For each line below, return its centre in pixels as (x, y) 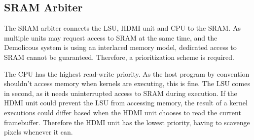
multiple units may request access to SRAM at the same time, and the (111, 37)
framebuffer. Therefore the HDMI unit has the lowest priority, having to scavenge (127, 122)
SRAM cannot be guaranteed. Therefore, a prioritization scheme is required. (119, 57)
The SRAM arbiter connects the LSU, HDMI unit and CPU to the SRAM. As (122, 28)
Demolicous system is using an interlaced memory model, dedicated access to (120, 47)
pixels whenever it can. (38, 132)
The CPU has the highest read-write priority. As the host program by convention (127, 73)
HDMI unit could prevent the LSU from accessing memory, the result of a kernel (126, 103)
